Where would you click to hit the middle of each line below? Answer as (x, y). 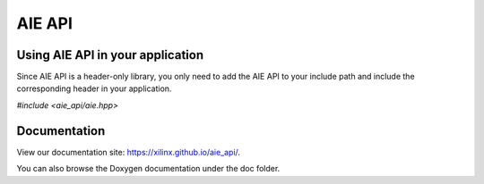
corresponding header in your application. (94, 88)
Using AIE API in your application (110, 55)
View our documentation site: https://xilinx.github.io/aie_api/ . (129, 152)
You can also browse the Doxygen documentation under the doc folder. (148, 169)
